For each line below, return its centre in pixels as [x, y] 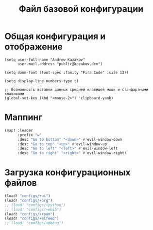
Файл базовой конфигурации [81, 9]
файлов [21, 183]
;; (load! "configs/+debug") [34, 223]
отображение [34, 47]
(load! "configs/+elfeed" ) [32, 219]
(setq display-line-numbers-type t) [42, 81]
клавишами [15, 94]
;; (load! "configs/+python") [35, 205]
